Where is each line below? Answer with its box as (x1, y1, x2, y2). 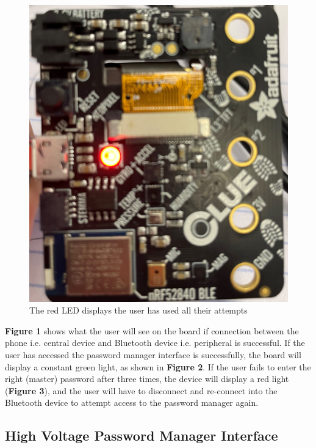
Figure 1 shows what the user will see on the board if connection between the (5, 324, 299, 337)
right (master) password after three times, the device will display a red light (5, 372, 289, 385)
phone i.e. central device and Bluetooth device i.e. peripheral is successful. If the (5, 336, 305, 349)
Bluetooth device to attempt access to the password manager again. (5, 396, 259, 409)
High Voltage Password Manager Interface (5, 426, 278, 445)
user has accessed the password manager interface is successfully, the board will (5, 348, 301, 361)
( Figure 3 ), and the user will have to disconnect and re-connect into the (5, 384, 278, 397)
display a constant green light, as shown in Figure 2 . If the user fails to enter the (5, 360, 311, 373)
